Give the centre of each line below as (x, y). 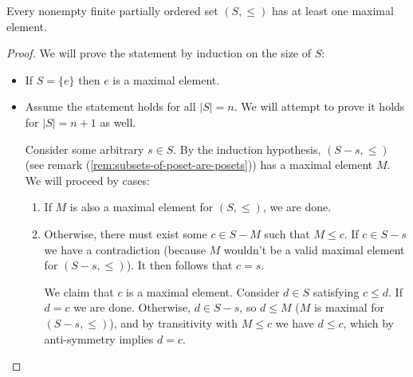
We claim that (79, 291)
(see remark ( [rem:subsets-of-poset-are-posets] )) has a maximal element (199, 165)
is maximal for (349, 307)
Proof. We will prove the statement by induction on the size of (159, 53)
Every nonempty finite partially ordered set (112, 10)
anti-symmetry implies (99, 338)
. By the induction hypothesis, (247, 149)
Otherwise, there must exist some (126, 233)
